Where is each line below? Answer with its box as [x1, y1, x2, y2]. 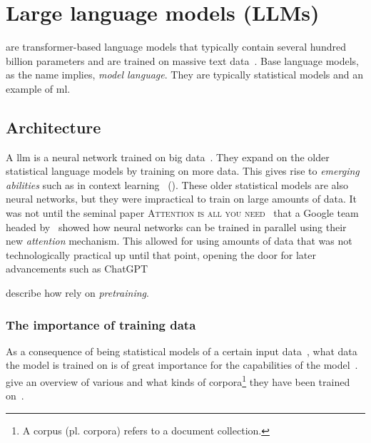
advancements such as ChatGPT [6, 261, 148, 276]
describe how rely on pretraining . [6, 285, 149, 300]
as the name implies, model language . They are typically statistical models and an [6, 67, 364, 82]
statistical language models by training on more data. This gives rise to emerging [6, 163, 360, 178]
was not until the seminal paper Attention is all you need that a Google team [6, 205, 359, 220]
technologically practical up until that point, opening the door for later [6, 247, 317, 262]
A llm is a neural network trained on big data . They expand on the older [6, 149, 330, 164]
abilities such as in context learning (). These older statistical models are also [6, 177, 348, 192]
